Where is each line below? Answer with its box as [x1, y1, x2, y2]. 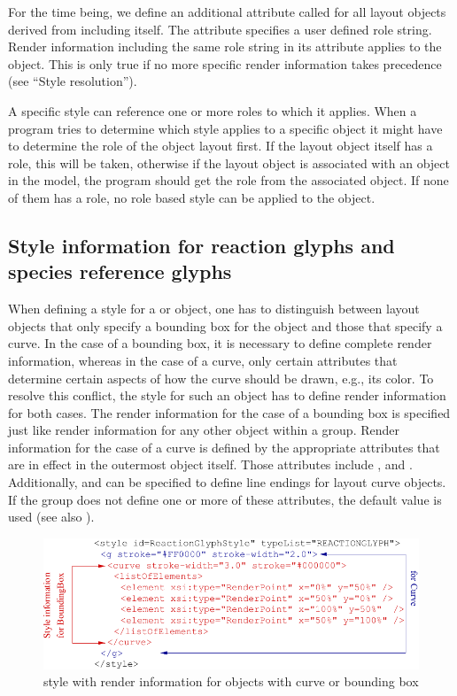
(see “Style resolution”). [8, 72, 137, 90]
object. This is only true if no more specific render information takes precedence [8, 54, 442, 73]
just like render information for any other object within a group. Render [8, 421, 399, 439]
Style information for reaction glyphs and [8, 231, 395, 259]
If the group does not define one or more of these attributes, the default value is [8, 490, 442, 508]
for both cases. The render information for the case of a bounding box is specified [8, 403, 451, 421]
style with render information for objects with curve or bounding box [43, 672, 419, 691]
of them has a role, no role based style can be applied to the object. [8, 188, 376, 206]
